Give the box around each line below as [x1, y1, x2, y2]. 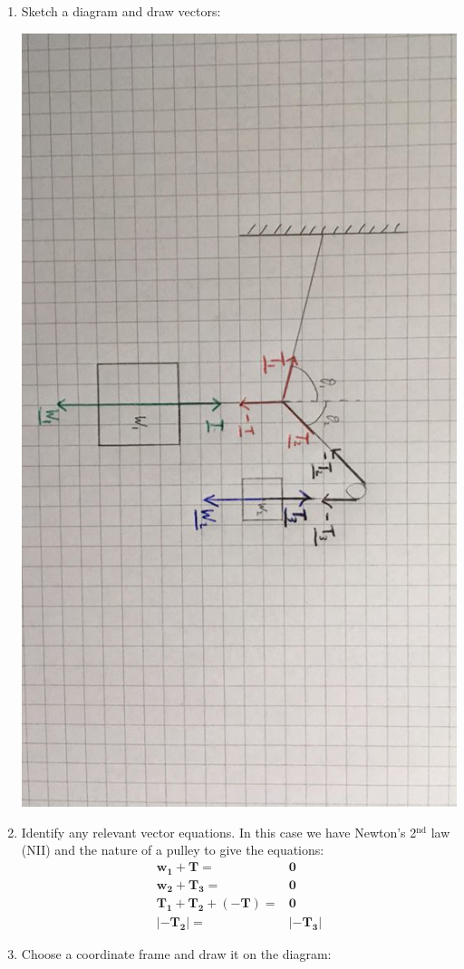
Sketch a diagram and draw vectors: [21, 2, 221, 20]
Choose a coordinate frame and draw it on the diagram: [21, 945, 332, 964]
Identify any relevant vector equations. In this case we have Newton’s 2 [21, 822, 417, 841]
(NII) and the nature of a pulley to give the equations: [21, 840, 324, 859]
